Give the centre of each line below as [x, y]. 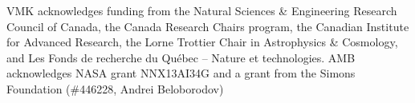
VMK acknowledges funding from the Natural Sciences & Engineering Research [202, 10]
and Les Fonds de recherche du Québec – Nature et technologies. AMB [181, 57]
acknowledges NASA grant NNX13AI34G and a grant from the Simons [181, 73]
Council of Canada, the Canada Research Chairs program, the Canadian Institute [208, 26]
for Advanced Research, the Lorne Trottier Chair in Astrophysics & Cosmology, [202, 42]
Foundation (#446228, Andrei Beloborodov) [115, 88]
